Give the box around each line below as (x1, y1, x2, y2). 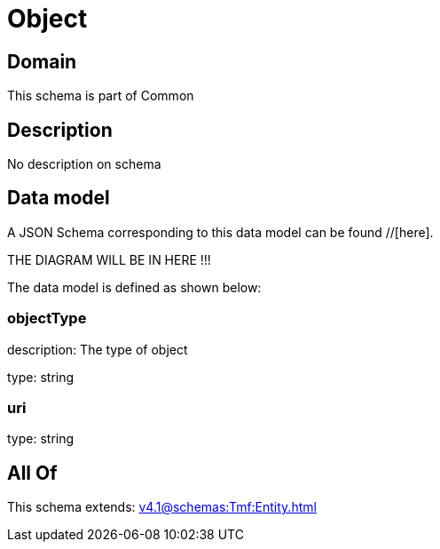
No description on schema (7, 156, 161, 172)
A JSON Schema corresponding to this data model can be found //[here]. (7, 224, 434, 240)
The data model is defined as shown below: (7, 279, 262, 295)
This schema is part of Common (7, 88, 194, 104)
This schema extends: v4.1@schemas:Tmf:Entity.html (7, 499, 317, 515)
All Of (7, 461, 58, 484)
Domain (7, 50, 77, 73)
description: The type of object (7, 341, 188, 357)
